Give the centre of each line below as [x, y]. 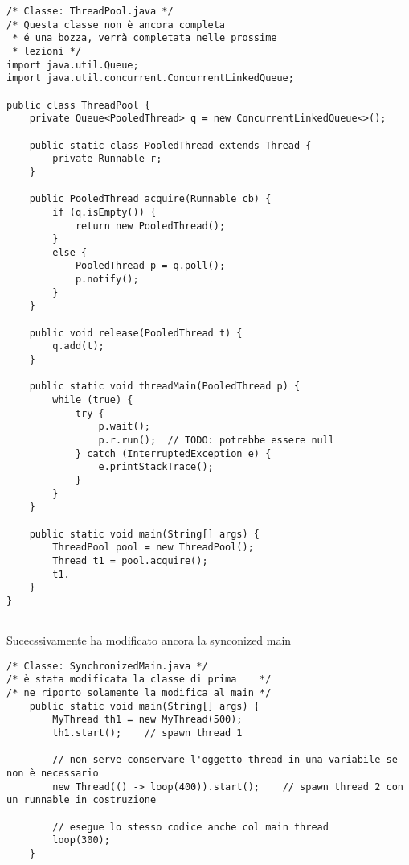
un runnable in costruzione [82, 800]
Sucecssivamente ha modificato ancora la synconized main [149, 640]
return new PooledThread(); [150, 226]
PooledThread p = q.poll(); [150, 266]
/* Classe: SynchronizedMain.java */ [107, 666]
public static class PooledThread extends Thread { [170, 145]
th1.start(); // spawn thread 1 [147, 733]
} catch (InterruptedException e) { [173, 453]
